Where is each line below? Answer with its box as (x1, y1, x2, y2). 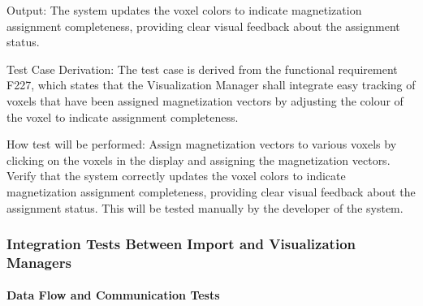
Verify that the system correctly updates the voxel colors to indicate (6, 167, 346, 184)
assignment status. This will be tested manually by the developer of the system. (6, 199, 404, 216)
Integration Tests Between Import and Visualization (6, 234, 356, 254)
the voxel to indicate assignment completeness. (6, 108, 239, 125)
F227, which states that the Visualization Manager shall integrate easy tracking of (6, 76, 416, 93)
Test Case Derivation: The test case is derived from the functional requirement (6, 60, 398, 77)
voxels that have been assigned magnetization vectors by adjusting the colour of (6, 92, 404, 109)
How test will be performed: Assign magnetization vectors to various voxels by (6, 136, 397, 153)
